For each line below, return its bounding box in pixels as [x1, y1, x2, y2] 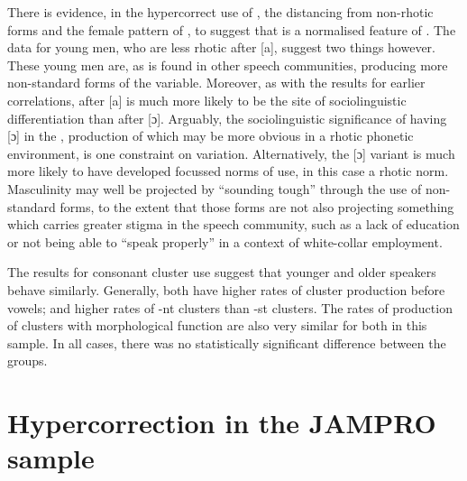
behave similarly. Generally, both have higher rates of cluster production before [7, 280, 445, 299]
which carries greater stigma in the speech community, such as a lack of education [7, 215, 460, 234]
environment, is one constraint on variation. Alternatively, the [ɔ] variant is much [7, 143, 455, 162]
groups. [7, 351, 48, 370]
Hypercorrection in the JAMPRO [7, 404, 436, 441]
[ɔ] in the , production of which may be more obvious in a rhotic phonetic [7, 126, 414, 145]
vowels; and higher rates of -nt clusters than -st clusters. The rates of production [7, 298, 453, 317]
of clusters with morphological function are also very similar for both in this [7, 316, 427, 335]
